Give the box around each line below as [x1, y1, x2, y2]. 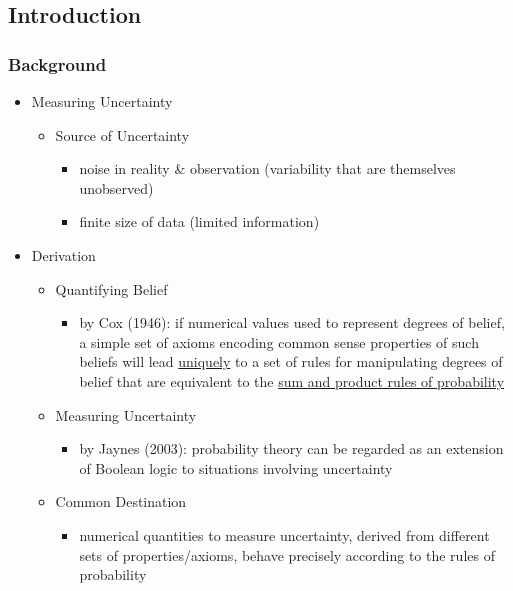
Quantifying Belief [55, 278, 168, 299]
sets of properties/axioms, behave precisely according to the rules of [79, 544, 495, 565]
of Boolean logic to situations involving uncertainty [79, 457, 393, 478]
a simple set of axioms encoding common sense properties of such [79, 331, 479, 352]
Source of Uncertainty [55, 124, 190, 145]
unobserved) [79, 177, 154, 198]
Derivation [31, 244, 96, 265]
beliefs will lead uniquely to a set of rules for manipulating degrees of [79, 351, 503, 372]
